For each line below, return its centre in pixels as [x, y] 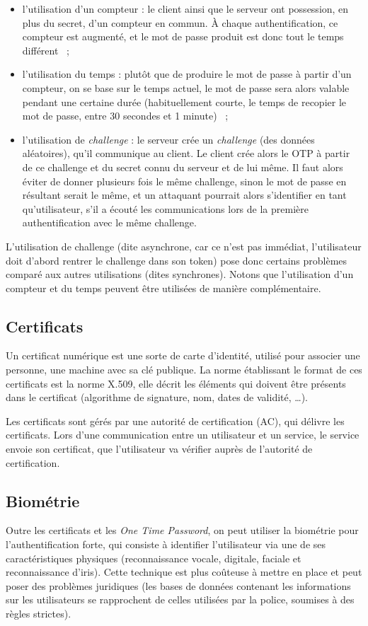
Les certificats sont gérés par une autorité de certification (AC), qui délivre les [175, 421]
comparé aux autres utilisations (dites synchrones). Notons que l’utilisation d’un [180, 274]
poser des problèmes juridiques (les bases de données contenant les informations [178, 585]
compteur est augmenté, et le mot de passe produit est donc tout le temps [183, 36]
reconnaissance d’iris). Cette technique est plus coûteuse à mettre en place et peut [184, 572]
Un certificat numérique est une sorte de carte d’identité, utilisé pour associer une [183, 355]
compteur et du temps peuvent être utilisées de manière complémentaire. [163, 288]
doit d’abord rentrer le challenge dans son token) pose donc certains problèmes [177, 260]
